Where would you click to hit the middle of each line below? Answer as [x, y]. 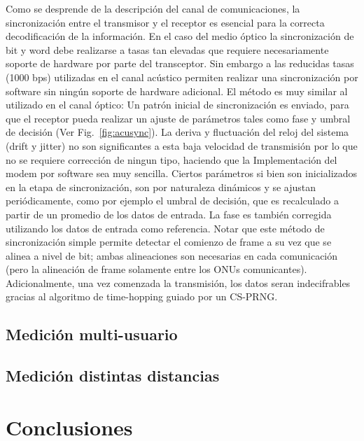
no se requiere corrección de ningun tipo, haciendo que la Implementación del [171, 159]
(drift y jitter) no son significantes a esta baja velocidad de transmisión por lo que [182, 145]
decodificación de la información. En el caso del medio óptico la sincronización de [180, 36]
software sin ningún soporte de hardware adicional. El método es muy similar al [177, 91]
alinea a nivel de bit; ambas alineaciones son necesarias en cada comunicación [172, 255]
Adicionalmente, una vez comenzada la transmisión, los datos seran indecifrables [178, 282]
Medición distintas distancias [113, 376]
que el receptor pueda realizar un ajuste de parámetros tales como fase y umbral [178, 118]
